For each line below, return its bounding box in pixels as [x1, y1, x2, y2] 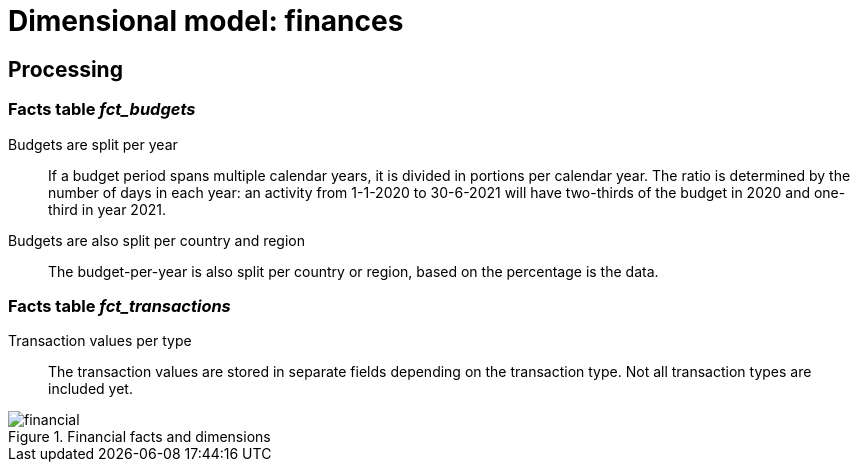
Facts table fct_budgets [8, 99, 196, 120]
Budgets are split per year [8, 135, 178, 153]
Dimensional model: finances [8, 4, 404, 38]
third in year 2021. [48, 200, 166, 218]
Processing [8, 56, 123, 82]
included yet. [48, 380, 133, 398]
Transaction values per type [8, 332, 192, 350]
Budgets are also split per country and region [8, 231, 306, 249]
